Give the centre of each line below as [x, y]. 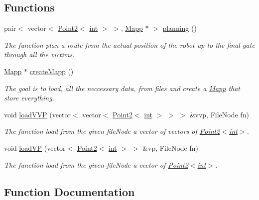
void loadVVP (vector [38, 114]
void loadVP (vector [35, 148]
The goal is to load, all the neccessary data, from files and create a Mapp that [122, 88]
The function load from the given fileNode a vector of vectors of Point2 [112, 131]
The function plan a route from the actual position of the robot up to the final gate [129, 45]
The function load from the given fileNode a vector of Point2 [96, 164]
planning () [180, 28]
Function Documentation [69, 191]
